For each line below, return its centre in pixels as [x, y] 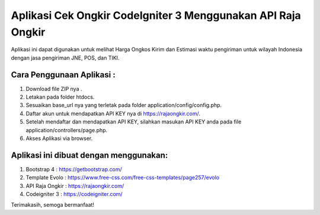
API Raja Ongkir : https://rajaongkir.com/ [75, 185]
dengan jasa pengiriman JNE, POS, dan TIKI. [65, 58]
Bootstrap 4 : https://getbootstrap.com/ [74, 169]
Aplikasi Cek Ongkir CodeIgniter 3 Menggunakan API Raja [156, 15]
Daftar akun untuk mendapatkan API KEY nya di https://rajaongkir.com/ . [113, 113]
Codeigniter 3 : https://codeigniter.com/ [74, 194]
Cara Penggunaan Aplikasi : [63, 75]
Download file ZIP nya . [54, 89]
